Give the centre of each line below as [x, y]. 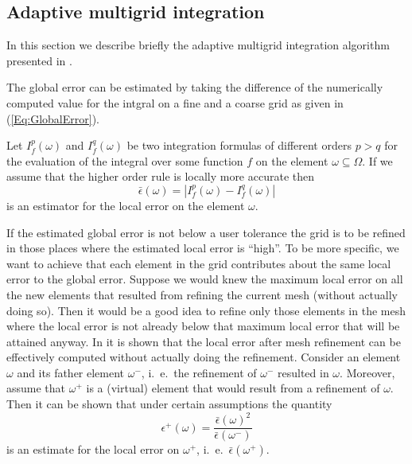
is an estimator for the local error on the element [126, 205]
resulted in [303, 372]
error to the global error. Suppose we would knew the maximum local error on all [205, 279]
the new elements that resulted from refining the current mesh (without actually [202, 294]
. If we [377, 160]
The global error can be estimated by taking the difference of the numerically [195, 87]
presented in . [39, 60]
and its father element [71, 372]
